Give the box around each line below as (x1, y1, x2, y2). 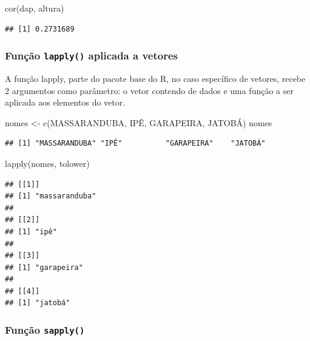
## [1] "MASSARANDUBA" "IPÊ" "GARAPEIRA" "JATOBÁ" (5, 139, 266, 148)
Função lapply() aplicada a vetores (5, 48, 178, 63)
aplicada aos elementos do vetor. (5, 96, 126, 109)
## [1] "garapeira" (5, 263, 83, 272)
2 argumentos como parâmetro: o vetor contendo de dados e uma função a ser (5, 84, 294, 96)
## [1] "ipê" (5, 227, 57, 236)
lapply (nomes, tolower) (5, 157, 90, 169)
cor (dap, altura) (5, 2, 64, 14)
